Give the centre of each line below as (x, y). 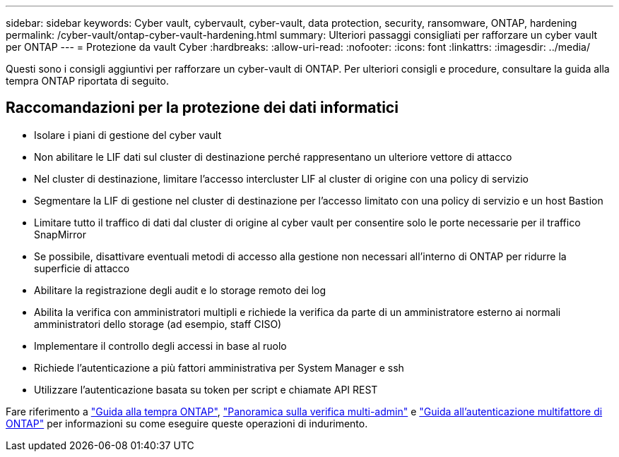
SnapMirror (60, 234)
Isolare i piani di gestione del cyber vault (128, 135)
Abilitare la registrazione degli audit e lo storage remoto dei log (180, 290)
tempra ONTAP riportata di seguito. (87, 81)
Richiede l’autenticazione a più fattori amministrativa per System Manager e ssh (219, 367)
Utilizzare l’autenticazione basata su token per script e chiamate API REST (206, 389)
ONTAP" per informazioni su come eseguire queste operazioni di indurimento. (187, 423)
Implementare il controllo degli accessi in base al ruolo (160, 346)
